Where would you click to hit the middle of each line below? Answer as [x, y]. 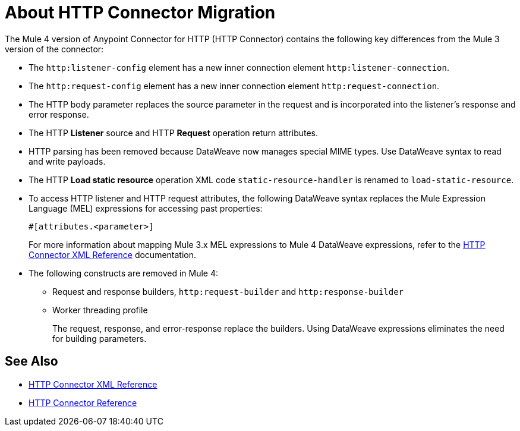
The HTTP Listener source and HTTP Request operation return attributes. [174, 133]
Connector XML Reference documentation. [113, 254]
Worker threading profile [100, 310]
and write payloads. [67, 161]
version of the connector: [54, 49]
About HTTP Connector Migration [140, 12]
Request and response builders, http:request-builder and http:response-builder [228, 291]
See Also [31, 361]
